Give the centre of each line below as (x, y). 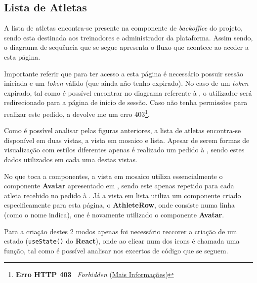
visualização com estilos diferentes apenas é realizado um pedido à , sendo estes (124, 150)
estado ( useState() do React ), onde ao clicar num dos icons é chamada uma (122, 241)
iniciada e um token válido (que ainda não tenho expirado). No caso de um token (126, 83)
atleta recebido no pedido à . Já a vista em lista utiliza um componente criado (123, 195)
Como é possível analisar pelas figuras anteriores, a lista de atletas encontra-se (123, 130)
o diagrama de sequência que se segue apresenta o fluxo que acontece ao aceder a (126, 47)
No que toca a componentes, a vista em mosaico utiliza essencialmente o (113, 176)
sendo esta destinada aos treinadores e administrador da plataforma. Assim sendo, (128, 37)
